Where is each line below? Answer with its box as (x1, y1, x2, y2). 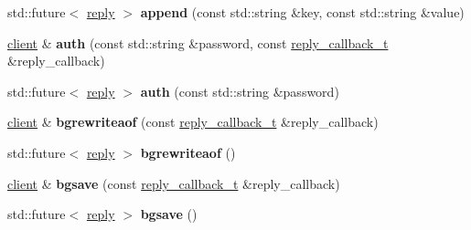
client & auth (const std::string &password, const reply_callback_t (7, 33, 389, 52)
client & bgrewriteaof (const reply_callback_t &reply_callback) (7, 112, 379, 131)
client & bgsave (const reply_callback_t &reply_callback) (7, 173, 340, 193)
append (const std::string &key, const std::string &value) (140, 3, 465, 21)
